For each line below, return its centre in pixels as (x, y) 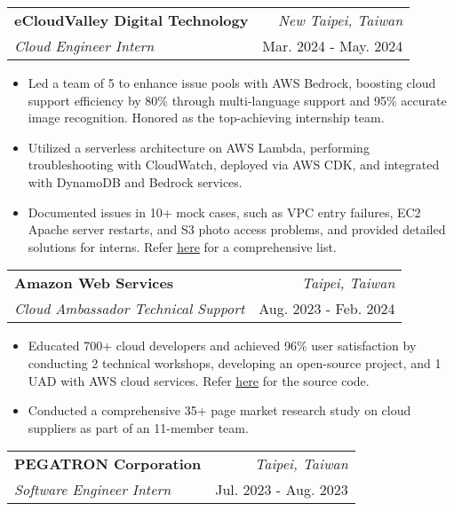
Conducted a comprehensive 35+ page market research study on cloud (219, 410)
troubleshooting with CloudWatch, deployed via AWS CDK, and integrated (234, 165)
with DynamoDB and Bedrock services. (135, 181)
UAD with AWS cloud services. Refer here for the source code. (199, 380)
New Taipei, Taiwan (340, 20)
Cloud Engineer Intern (84, 46)
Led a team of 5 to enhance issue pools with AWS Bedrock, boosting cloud (232, 83)
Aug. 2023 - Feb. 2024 (327, 309)
